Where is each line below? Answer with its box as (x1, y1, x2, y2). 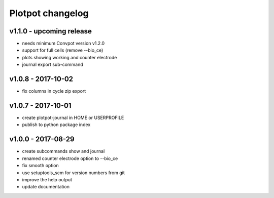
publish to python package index (22, 122, 91, 128)
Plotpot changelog (9, 8, 89, 19)
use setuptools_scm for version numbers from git (22, 170, 125, 176)
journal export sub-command (22, 61, 83, 68)
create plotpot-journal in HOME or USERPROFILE (22, 114, 124, 121)
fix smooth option (22, 163, 59, 169)
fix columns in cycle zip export (22, 88, 86, 94)
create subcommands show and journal (22, 148, 105, 154)
